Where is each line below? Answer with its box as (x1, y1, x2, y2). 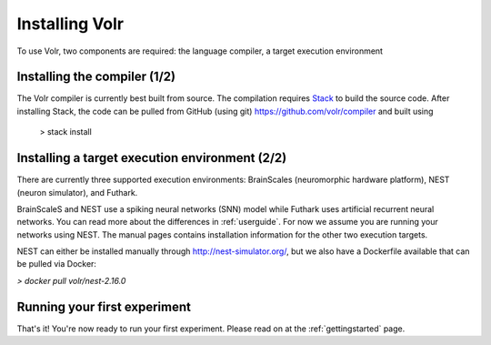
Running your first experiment (16, 299, 191, 314)
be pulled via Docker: (16, 259, 97, 269)
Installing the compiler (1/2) (16, 69, 176, 85)
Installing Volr (16, 14, 125, 34)
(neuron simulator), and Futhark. (16, 187, 138, 198)
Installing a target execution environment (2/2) (16, 150, 287, 166)
